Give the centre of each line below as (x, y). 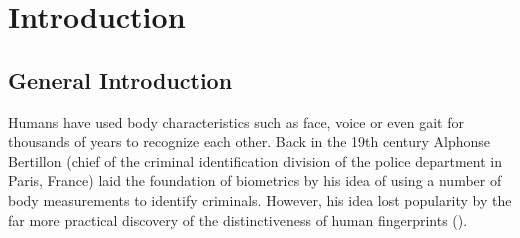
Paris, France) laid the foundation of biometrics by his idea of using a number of (255, 180)
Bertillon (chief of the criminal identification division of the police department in (255, 160)
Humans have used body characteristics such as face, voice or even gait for (236, 121)
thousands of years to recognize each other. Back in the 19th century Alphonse (249, 141)
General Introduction (120, 79)
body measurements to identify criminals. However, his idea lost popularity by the (260, 199)
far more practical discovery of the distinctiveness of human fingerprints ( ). (238, 219)
